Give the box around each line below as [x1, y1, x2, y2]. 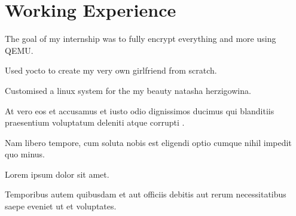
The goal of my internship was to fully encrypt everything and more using [5, 32, 276, 45]
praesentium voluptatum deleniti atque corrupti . [5, 116, 185, 129]
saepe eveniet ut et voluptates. [5, 200, 117, 212]
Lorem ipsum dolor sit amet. [5, 168, 109, 180]
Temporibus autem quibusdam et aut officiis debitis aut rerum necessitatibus [5, 188, 286, 200]
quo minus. [5, 148, 45, 160]
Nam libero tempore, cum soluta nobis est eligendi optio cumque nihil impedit [5, 136, 292, 148]
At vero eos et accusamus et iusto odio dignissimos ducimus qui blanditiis [5, 104, 274, 117]
